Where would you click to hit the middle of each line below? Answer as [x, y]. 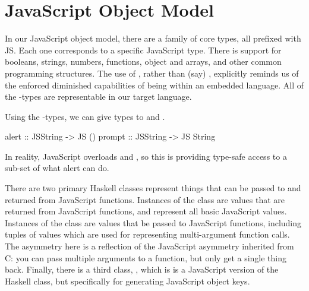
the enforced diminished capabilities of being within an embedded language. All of [154, 85]
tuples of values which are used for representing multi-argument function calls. [147, 234]
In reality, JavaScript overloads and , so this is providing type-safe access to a [146, 156]
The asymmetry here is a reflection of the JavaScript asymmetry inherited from [149, 246]
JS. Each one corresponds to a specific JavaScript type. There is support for [143, 50]
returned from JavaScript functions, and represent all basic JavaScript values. [146, 211]
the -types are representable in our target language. [98, 97]
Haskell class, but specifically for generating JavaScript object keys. [127, 281]
